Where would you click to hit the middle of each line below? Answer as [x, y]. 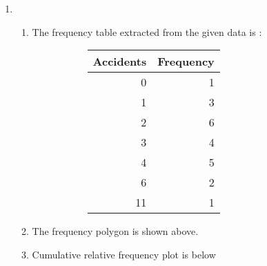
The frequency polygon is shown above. [115, 231]
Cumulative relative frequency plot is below [124, 254]
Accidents [120, 61]
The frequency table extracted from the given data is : [147, 31]
